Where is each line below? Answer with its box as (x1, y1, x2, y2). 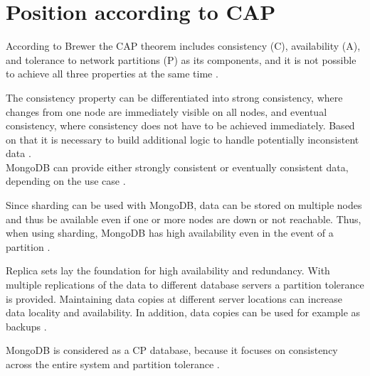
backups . (6, 318, 47, 333)
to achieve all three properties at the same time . (6, 66, 218, 81)
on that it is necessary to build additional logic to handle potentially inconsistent (6, 131, 359, 146)
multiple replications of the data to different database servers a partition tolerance (6, 277, 364, 292)
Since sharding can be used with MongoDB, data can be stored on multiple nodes (6, 198, 362, 213)
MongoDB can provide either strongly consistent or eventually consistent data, (6, 159, 349, 174)
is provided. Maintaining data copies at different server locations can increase (6, 291, 343, 306)
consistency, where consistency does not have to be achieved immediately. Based (6, 118, 355, 133)
